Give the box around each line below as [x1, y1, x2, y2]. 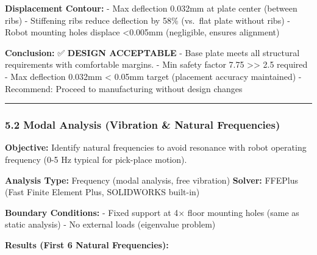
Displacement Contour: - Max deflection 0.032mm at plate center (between [5, 2, 297, 14]
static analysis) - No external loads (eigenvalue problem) [5, 218, 216, 231]
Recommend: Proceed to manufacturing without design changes [5, 82, 243, 95]
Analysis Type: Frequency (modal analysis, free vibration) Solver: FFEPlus [5, 173, 298, 186]
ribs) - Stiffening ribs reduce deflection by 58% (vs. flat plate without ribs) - [5, 13, 290, 26]
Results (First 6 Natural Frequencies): [5, 238, 169, 251]
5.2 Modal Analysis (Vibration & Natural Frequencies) [5, 117, 280, 132]
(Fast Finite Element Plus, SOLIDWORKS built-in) [5, 185, 200, 198]
